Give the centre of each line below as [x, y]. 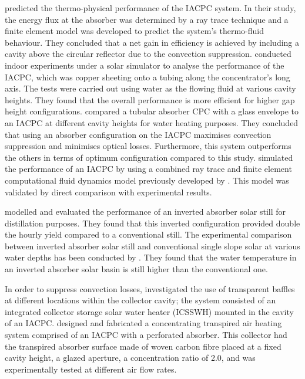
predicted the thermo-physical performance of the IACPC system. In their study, [150, 8]
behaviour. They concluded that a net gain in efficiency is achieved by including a [152, 42]
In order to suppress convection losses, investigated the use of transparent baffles [150, 288]
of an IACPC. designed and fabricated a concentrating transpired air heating [143, 323]
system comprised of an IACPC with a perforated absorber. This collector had [146, 335]
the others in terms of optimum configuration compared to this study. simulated [149, 157]
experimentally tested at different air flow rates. [91, 369]
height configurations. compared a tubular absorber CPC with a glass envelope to [152, 111]
